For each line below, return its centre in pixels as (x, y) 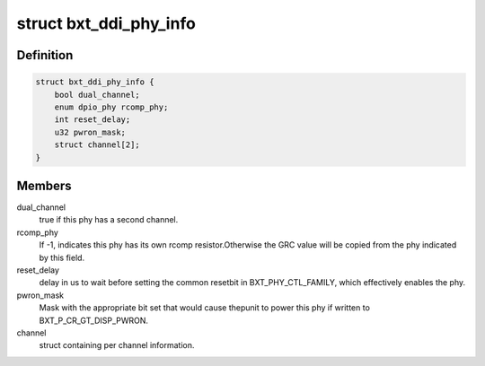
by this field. (62, 257)
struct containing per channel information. (117, 345)
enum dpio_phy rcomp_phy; (111, 107)
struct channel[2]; (97, 145)
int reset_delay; (93, 120)
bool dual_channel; (97, 95)
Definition (45, 55)
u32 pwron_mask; (90, 132)
